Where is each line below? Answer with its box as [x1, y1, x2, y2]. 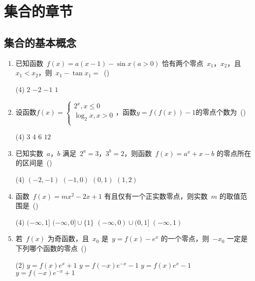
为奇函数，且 [47, 233, 89, 244]
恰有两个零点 [162, 58, 204, 68]
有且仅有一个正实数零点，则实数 [104, 190, 208, 201]
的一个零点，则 [160, 233, 209, 244]
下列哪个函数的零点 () [15, 243, 87, 253]
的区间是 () [15, 157, 52, 168]
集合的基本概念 [4, 34, 76, 50]
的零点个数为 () [195, 107, 246, 117]
